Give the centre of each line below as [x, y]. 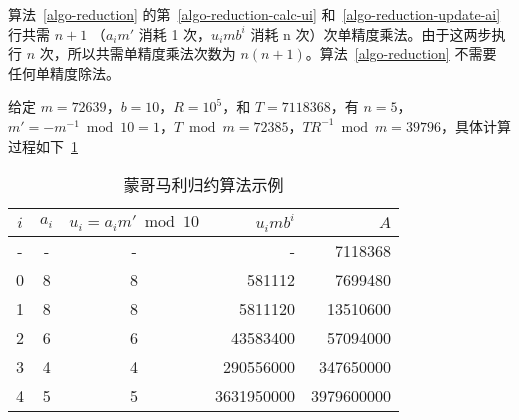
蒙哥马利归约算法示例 [203, 185]
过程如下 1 [43, 145]
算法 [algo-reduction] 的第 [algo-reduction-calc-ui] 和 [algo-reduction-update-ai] [254, 14]
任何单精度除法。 [64, 72]
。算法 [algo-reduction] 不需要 [401, 53]
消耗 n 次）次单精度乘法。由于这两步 [371, 33]
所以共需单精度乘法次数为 [151, 53]
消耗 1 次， [175, 33]
